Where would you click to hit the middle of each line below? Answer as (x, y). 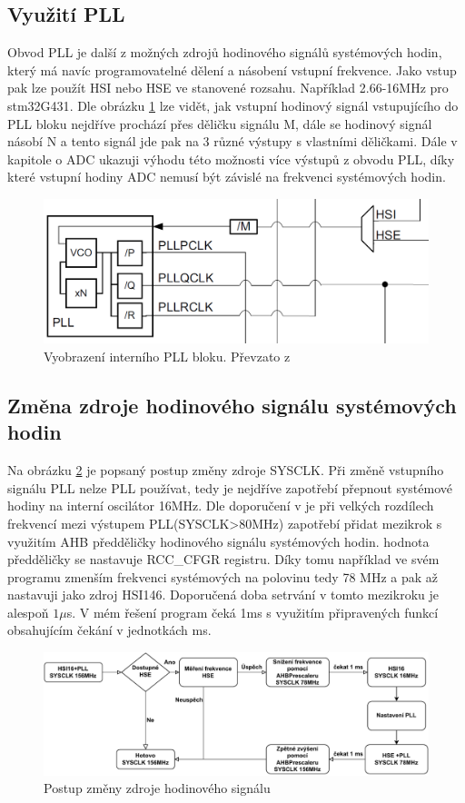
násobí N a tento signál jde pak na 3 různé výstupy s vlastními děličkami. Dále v (232, 141)
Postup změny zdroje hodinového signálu (157, 788)
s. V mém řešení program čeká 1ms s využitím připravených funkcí (252, 612)
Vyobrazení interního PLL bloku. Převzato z (167, 356)
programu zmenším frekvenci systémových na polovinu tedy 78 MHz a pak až (223, 576)
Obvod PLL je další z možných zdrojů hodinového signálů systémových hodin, (225, 52)
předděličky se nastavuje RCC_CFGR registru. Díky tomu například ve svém (223, 559)
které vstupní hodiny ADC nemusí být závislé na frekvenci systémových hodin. (227, 177)
